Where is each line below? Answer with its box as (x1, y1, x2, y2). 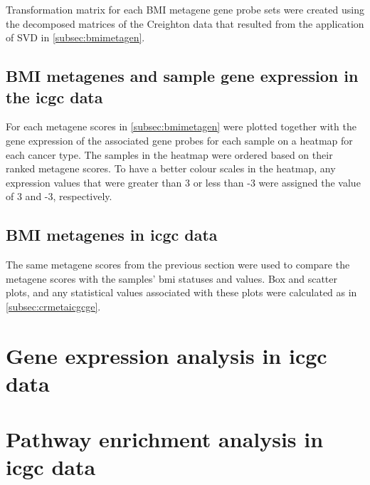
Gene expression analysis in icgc (6, 340, 327, 370)
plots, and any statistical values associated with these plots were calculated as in (6, 285, 357, 300)
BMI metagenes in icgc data (6, 224, 218, 246)
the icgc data (6, 85, 103, 108)
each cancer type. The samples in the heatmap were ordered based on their (6, 147, 333, 162)
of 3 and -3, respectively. (6, 189, 112, 204)
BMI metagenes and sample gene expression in (6, 65, 359, 87)
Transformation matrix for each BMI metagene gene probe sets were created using (6, 2, 364, 16)
